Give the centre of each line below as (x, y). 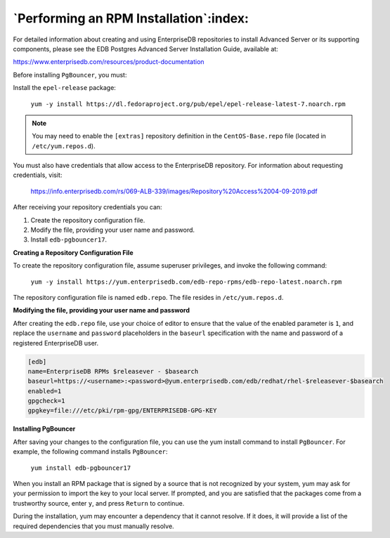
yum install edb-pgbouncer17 (81, 468)
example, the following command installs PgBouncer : (90, 452)
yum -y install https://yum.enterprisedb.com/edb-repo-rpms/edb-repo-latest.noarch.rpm (186, 282)
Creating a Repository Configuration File (73, 252)
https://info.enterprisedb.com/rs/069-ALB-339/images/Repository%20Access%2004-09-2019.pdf (174, 191)
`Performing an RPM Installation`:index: (131, 18)
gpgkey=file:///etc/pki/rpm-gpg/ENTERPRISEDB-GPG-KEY (122, 411)
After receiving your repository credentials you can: (87, 207)
